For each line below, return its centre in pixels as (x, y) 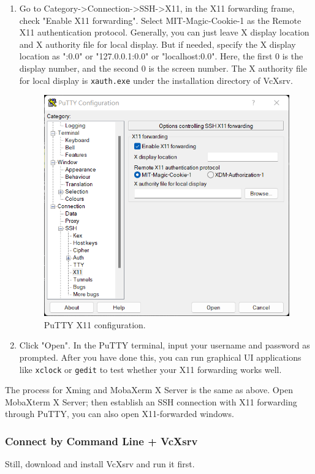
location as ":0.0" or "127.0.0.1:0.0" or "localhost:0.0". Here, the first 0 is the (161, 56)
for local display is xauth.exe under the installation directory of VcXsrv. (156, 80)
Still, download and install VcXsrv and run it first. (100, 464)
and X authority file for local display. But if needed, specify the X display (157, 44)
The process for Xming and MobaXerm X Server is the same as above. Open (149, 390)
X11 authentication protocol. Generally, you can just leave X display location (164, 32)
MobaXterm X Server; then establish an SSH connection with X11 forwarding (151, 401)
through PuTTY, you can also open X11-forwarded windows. (120, 414)
